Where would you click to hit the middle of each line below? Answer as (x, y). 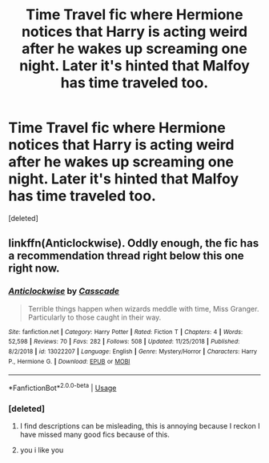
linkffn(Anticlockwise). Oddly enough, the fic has (134, 243)
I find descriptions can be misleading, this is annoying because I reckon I (140, 426)
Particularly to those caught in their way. (94, 317)
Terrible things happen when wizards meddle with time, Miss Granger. (143, 308)
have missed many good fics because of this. (94, 435)
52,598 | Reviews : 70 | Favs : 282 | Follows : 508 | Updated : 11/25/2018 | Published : (124, 342)
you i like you (42, 450)
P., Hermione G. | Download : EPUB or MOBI (69, 361)
